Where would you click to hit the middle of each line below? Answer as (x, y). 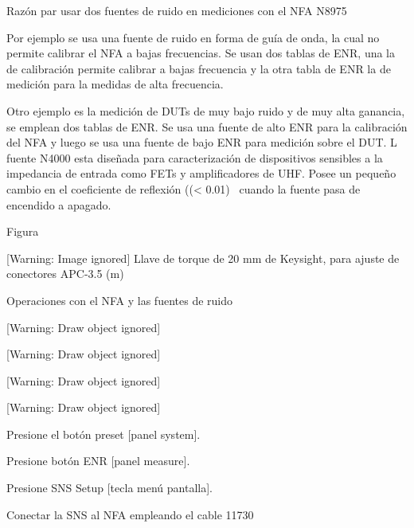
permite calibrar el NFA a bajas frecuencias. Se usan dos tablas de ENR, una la (201, 53)
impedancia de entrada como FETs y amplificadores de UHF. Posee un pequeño (201, 173)
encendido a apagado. (59, 204)
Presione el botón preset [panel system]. (103, 434)
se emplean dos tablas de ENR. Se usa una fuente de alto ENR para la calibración (207, 126)
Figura (23, 231)
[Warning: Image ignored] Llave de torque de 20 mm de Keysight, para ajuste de (203, 258)
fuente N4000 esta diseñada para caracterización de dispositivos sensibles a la (195, 157)
